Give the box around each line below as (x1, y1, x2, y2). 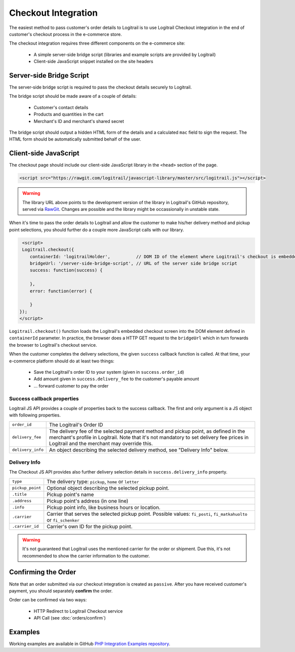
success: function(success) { (29, 267, 103, 273)
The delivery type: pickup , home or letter (47, 478, 140, 485)
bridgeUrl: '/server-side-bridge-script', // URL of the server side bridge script (29, 261, 237, 266)
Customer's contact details (33, 104, 88, 110)
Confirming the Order (9, 568, 76, 576)
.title (12, 492, 27, 497)
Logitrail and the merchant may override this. (49, 440, 153, 447)
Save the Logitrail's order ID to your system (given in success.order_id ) (33, 369, 184, 375)
